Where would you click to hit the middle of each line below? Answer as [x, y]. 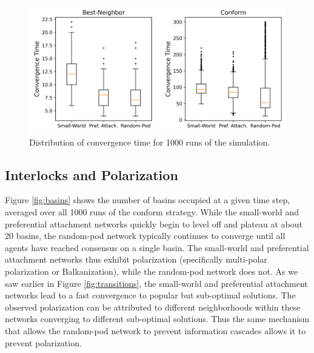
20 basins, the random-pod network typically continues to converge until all [145, 236]
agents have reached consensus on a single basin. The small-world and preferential [157, 247]
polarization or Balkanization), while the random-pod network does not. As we [152, 271]
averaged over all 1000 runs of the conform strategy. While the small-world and [152, 211]
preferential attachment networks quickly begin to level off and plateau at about [154, 224]
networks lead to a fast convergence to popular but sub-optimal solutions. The [150, 295]
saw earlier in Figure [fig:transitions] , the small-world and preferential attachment [156, 283]
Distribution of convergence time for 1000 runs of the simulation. [150, 142]
